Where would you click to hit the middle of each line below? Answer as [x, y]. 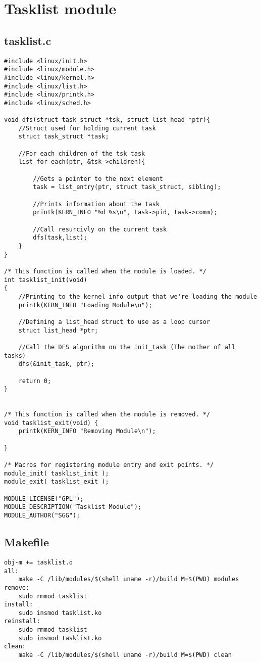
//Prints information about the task [96, 204]
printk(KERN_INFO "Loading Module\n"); [85, 305]
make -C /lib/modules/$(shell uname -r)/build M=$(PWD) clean [125, 655]
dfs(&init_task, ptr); [56, 364]
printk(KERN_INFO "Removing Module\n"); [87, 431]
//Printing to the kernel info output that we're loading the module [138, 296]
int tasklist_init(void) [46, 280]
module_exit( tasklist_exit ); [57, 482]
